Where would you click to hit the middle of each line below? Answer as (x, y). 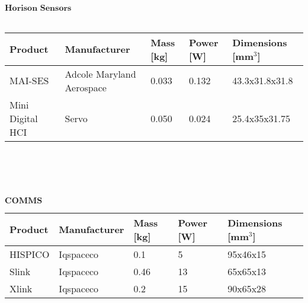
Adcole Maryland (100, 74)
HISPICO (30, 254)
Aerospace (86, 87)
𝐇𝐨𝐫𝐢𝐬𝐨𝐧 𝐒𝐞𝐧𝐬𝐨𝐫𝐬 (38, 8)
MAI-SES (29, 81)
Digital (24, 118)
